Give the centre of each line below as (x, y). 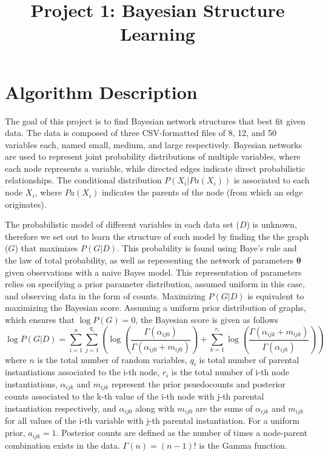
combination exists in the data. (62, 445)
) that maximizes (46, 248)
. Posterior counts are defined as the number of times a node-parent (182, 433)
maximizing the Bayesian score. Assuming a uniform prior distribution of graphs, (156, 308)
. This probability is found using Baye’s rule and (207, 248)
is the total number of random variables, (112, 359)
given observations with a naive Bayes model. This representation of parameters (153, 272)
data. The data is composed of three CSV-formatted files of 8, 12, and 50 (141, 133)
